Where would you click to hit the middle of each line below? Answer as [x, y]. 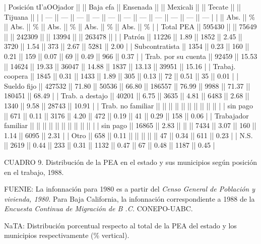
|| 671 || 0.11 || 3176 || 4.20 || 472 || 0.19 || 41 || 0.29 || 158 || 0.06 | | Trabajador [126, 115]
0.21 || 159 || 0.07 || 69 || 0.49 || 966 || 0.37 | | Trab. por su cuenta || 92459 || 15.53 [131, 56]
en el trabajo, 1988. [34, 172]
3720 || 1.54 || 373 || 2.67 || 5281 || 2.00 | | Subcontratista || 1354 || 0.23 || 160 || [127, 46]
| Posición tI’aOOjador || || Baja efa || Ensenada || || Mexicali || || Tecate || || [122, 7]
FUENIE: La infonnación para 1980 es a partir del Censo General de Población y [130, 189]
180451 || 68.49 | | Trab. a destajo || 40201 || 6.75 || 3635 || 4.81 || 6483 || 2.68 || [127, 96]
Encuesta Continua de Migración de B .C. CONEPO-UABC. [99, 208]
